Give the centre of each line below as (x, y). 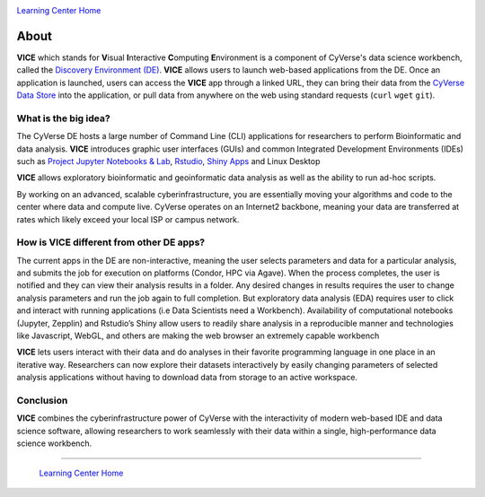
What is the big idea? (64, 118)
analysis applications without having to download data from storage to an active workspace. (187, 378)
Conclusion (42, 400)
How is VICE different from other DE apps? (111, 242)
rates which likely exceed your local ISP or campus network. (128, 219)
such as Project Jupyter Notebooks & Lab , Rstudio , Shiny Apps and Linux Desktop (168, 161)
